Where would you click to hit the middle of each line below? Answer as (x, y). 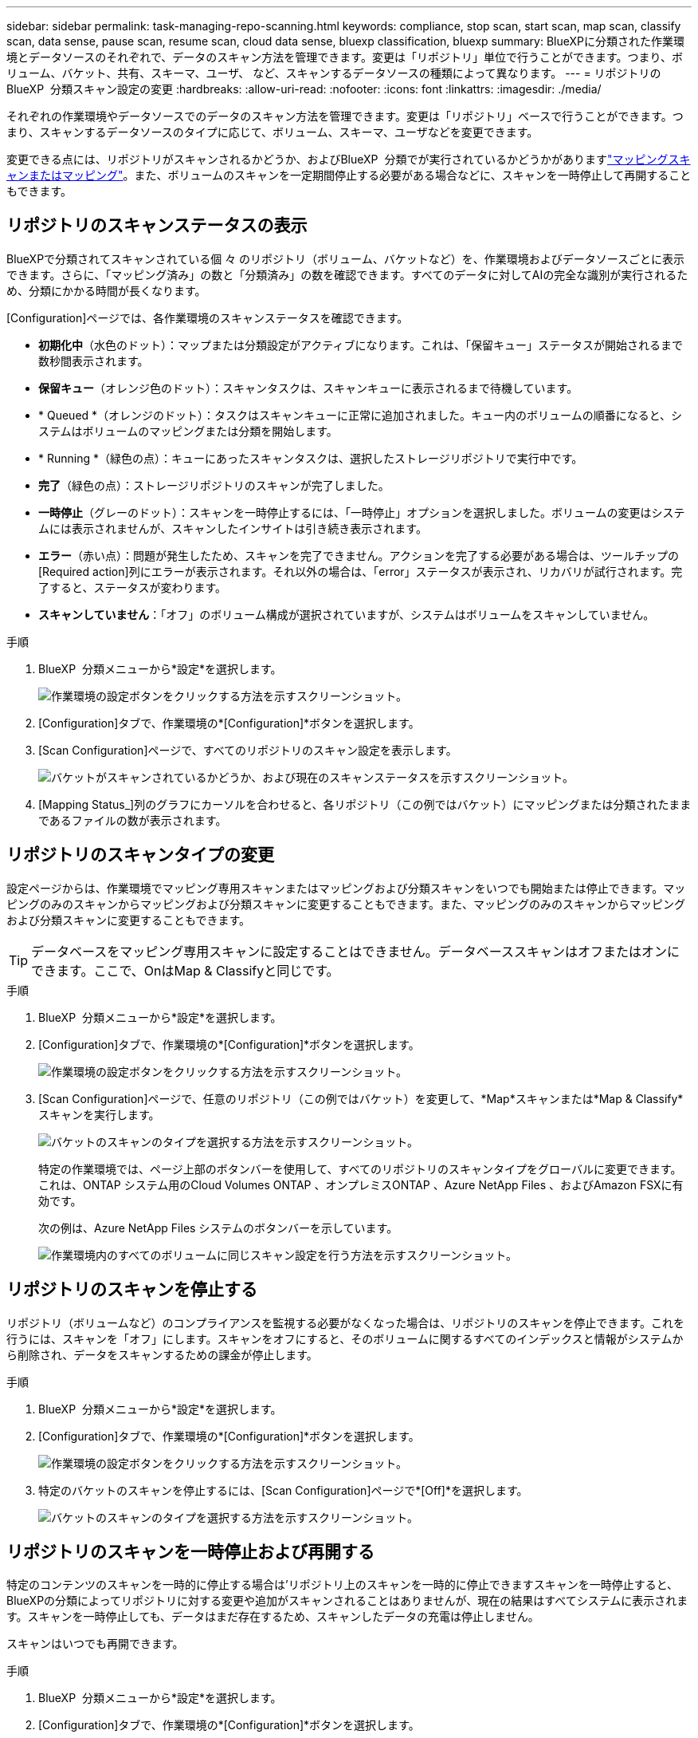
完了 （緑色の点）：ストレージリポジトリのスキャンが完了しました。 (214, 485)
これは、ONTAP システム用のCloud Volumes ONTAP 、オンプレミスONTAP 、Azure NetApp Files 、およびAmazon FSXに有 (361, 1184)
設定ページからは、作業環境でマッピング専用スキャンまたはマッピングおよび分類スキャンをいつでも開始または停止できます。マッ (346, 888)
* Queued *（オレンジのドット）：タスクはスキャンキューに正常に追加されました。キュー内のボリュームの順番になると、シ (361, 415)
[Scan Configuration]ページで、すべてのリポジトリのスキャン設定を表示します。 (248, 750)
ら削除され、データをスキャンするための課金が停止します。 (162, 1354)
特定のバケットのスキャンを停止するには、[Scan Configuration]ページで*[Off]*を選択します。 (283, 1490)
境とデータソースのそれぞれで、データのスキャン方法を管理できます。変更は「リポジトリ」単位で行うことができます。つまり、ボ (345, 57)
